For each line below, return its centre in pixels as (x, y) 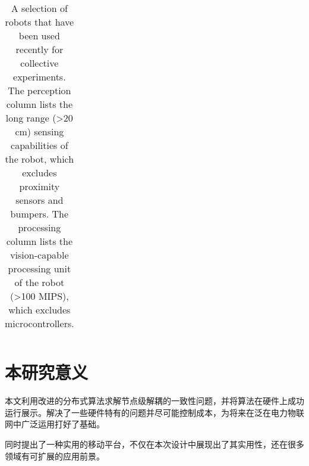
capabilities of (40, 145)
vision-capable (40, 255)
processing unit (40, 268)
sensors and (40, 200)
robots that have (40, 22)
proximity (40, 186)
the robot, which (40, 159)
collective (40, 63)
